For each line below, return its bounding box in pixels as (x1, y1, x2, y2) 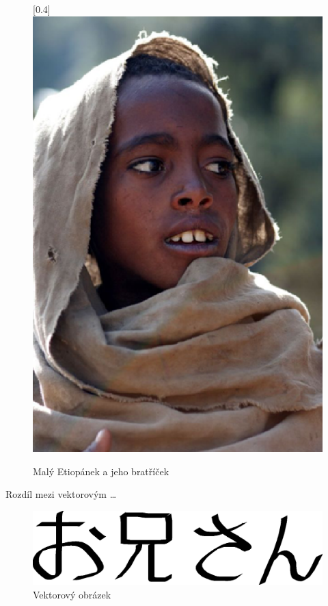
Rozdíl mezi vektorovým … (5, 487, 117, 501)
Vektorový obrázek (33, 587, 111, 601)
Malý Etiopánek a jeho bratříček (33, 464, 169, 478)
